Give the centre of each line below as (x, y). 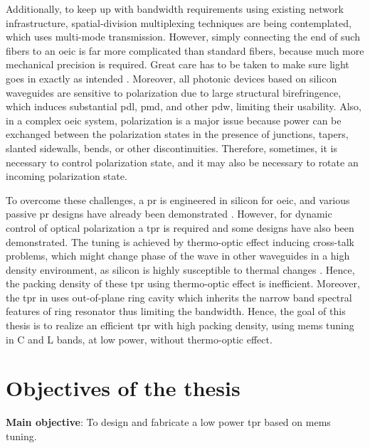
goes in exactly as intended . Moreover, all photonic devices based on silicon (171, 78)
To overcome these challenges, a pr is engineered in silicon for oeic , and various (178, 199)
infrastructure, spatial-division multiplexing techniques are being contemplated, (179, 22)
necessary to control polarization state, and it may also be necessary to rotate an (182, 162)
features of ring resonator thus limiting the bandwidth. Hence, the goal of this (176, 311)
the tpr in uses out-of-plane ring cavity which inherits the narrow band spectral (179, 297)
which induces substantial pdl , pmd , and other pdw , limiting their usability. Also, (184, 106)
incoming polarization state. (67, 176)
